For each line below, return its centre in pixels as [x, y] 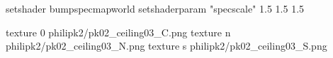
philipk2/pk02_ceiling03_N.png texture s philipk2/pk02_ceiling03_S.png [166, 46]
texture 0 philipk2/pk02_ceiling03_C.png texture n [118, 32]
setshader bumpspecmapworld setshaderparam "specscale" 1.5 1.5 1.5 [155, 8]
